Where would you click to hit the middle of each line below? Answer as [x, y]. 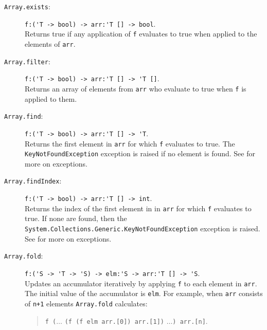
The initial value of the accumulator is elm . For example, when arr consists [144, 293]
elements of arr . [50, 43]
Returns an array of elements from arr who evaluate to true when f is [136, 88]
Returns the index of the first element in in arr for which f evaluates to [138, 208]
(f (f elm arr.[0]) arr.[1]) [114, 322]
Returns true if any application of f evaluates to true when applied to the [141, 34]
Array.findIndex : [33, 181]
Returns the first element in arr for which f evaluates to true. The [130, 143]
